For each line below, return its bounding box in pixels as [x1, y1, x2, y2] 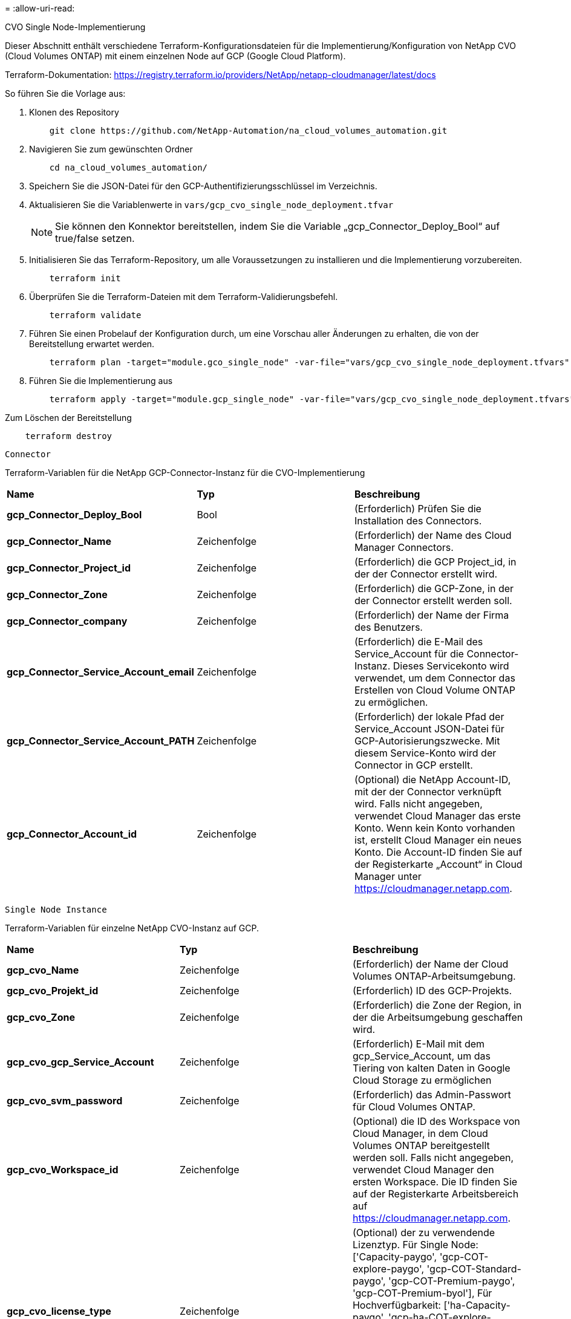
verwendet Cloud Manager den [352, 1164, 494, 1176]
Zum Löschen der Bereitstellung [5, 412, 132, 423]
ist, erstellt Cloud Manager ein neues [354, 834, 522, 846]
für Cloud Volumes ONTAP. [352, 1101, 475, 1113]
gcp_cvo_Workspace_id [7, 1164, 119, 1176]
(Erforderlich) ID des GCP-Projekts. [352, 985, 512, 997]
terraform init [49, 273, 121, 283]
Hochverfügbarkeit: [352, 1299, 441, 1311]
